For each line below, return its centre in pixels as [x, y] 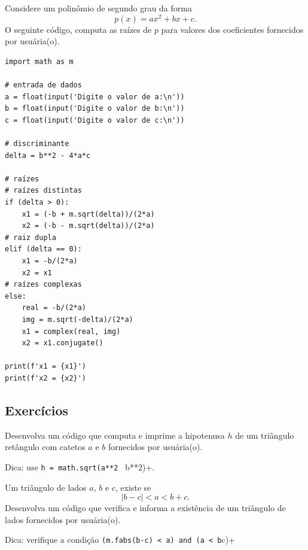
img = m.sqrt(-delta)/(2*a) [77, 319]
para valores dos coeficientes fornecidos [232, 29]
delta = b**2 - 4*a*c [48, 155]
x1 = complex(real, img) [71, 331]
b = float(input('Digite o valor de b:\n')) [95, 109]
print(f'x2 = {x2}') [46, 378]
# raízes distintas [43, 191]
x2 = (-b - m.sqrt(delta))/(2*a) [88, 226]
